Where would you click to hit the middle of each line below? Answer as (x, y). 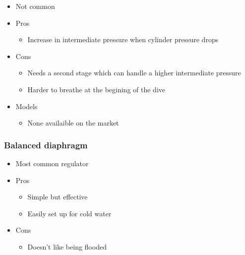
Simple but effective (58, 197)
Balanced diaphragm (46, 145)
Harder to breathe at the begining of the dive (96, 89)
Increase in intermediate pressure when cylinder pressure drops (123, 39)
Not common (35, 6)
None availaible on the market (73, 123)
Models (27, 106)
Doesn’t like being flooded (67, 246)
